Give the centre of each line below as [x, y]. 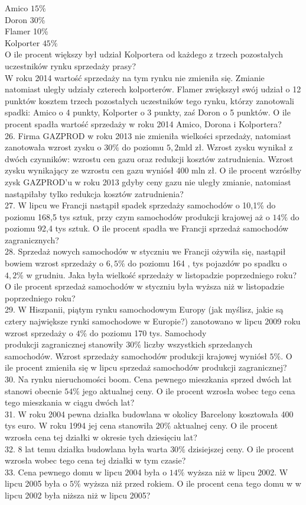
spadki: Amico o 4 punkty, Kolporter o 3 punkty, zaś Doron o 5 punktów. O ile [148, 112]
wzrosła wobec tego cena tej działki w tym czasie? [95, 460]
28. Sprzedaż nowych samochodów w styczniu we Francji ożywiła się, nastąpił [145, 251]
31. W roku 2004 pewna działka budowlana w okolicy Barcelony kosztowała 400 [149, 414]
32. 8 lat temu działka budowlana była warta [86, 448]
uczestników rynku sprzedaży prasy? [71, 65]
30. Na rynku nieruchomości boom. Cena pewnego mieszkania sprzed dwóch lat [149, 379]
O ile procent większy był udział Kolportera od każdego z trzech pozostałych [144, 54]
